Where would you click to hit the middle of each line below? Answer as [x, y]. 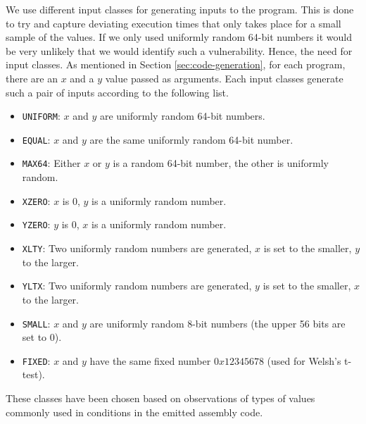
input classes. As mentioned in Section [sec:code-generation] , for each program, [176, 64]
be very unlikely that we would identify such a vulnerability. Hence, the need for [179, 50]
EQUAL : [36, 139]
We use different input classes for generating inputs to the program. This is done [180, 9]
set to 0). [42, 337]
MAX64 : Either [51, 163]
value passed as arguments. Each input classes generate [224, 78]
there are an [32, 78]
